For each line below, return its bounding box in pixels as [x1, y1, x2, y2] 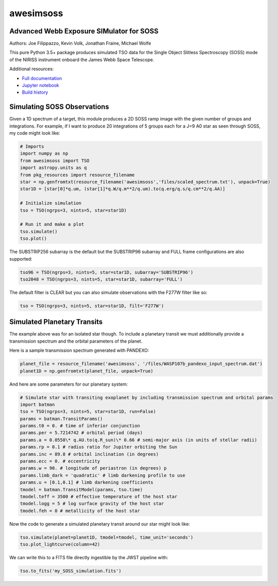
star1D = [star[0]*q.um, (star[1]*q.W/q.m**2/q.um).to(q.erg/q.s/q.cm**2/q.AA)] [20, 186, 225, 192]
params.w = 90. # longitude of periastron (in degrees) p [20, 466, 167, 471]
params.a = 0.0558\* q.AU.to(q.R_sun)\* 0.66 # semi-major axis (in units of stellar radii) [20, 437, 257, 443]
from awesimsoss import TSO [20, 157, 89, 163]
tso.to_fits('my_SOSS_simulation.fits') [20, 568, 121, 574]
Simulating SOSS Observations [9, 103, 109, 111]
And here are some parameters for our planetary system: [9, 381, 128, 387]
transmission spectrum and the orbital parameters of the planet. [9, 338, 143, 344]
